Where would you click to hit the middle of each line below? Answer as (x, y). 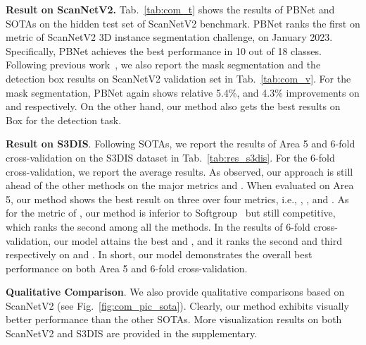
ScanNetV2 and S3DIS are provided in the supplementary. (132, 333)
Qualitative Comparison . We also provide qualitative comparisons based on (175, 292)
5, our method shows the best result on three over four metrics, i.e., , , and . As (177, 199)
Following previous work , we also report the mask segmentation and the (163, 65)
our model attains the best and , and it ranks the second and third (198, 240)
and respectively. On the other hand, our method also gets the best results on (173, 106)
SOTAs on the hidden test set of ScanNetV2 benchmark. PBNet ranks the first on (183, 23)
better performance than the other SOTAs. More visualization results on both (174, 319)
